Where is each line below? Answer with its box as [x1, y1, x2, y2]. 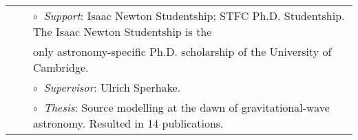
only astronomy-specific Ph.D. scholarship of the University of [33, 43, 332, 59]
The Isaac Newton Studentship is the [33, 23, 212, 39]
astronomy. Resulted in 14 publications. [33, 115, 224, 131]
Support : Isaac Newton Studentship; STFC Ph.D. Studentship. [43, 8, 345, 23]
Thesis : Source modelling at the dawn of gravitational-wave [43, 99, 330, 115]
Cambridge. [33, 59, 89, 75]
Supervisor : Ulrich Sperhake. [43, 79, 181, 95]
